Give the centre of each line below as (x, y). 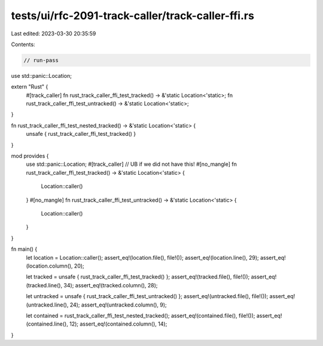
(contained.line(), (47, 324)
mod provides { (30, 156)
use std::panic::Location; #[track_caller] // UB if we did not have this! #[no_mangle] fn (132, 164)
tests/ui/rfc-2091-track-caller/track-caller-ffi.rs (132, 16)
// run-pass (41, 60)
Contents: (23, 44)
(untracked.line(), (47, 305)
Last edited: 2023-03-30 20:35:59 (54, 34)
